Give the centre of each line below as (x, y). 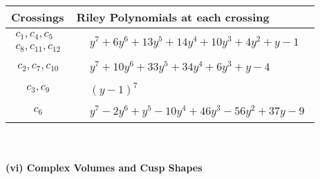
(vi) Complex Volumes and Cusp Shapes (104, 168)
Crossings (38, 17)
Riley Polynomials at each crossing (173, 17)
